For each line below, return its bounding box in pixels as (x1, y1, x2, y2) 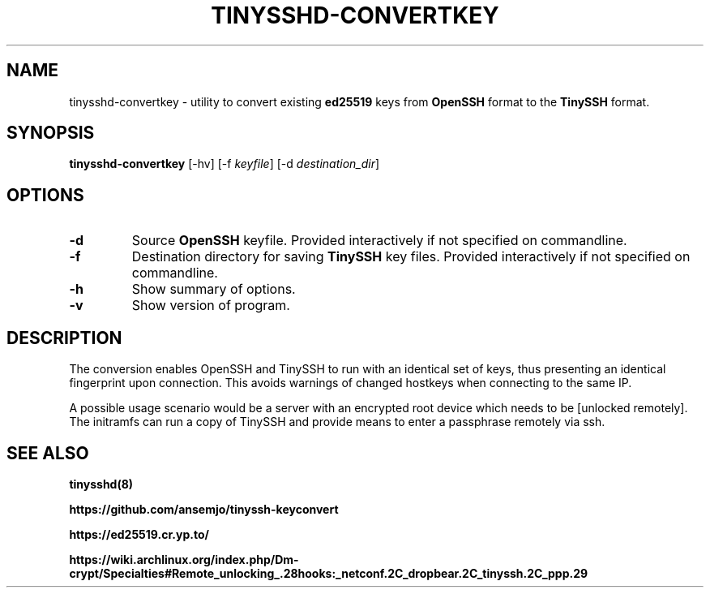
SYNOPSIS (6, 123, 95, 144)
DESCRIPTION (6, 327, 122, 348)
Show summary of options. (131, 281, 296, 298)
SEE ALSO (6, 442, 89, 463)
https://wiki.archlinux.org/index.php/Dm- (69, 552, 299, 566)
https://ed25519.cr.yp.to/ (69, 527, 209, 541)
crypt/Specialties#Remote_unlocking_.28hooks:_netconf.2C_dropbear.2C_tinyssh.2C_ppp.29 (69, 566, 588, 580)
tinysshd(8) (69, 476, 134, 491)
